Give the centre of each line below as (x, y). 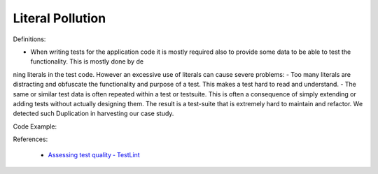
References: (30, 139)
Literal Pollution (59, 18)
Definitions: (29, 39)
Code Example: (35, 126)
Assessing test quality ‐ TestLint (94, 155)
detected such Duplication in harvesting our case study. (93, 114)
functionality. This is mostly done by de (87, 61)
